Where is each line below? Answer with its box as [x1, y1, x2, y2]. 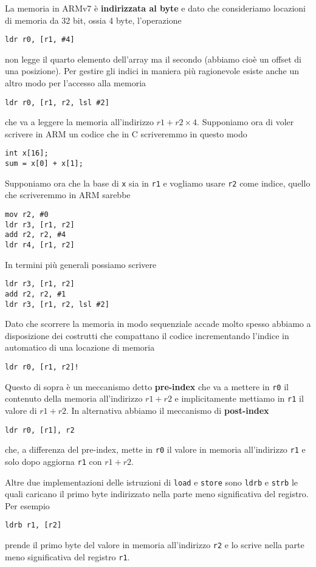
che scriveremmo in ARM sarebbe [5, 188, 131, 201]
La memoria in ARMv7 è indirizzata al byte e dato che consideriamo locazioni [5, 2, 306, 14]
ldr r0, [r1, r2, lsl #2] [5, 98, 109, 107]
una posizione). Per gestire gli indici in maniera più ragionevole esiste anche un [5, 64, 300, 77]
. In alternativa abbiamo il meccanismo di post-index [66, 404, 269, 416]
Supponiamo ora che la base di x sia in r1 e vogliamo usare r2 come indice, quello [5, 176, 311, 189]
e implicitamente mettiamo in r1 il [174, 392, 304, 405]
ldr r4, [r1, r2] [5, 241, 75, 249]
